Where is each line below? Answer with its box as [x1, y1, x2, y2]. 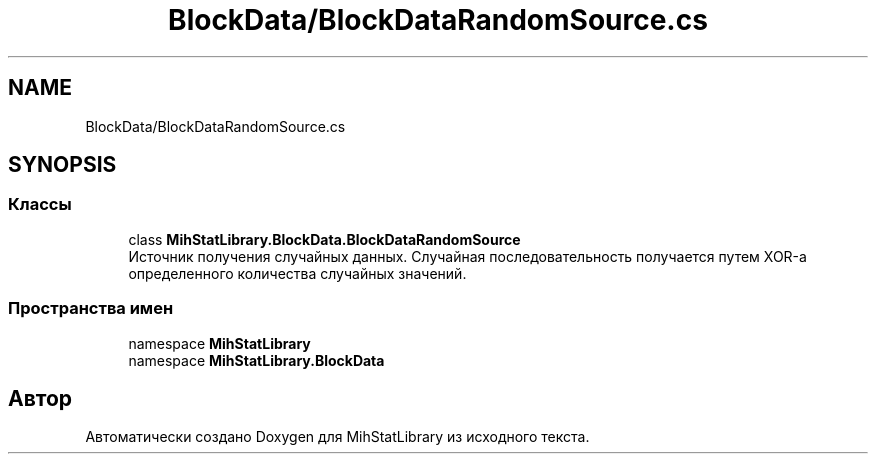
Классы [8, 194, 72, 215]
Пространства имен [8, 298, 174, 319]
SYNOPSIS [8, 152, 117, 178]
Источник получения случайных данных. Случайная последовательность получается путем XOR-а [128, 247, 807, 265]
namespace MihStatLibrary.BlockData [128, 351, 385, 369]
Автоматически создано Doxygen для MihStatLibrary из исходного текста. [85, 428, 590, 446]
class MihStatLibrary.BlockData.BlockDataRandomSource [128, 230, 521, 248]
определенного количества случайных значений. [128, 264, 467, 282]
